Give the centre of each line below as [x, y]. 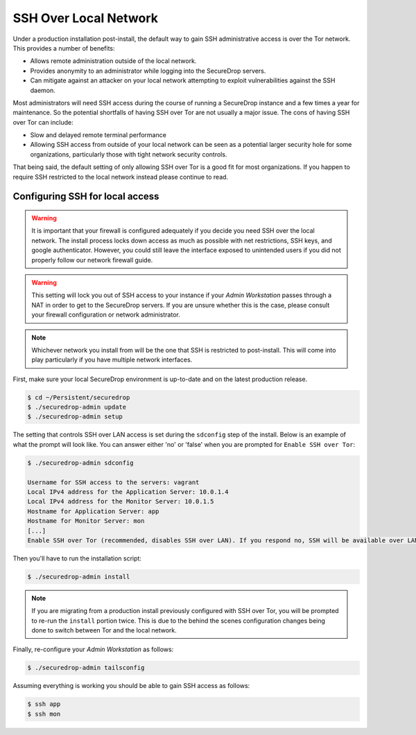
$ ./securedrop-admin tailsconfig [86, 668]
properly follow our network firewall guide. [92, 260]
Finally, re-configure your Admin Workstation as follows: [93, 649]
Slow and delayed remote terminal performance [98, 135]
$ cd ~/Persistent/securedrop [79, 397]
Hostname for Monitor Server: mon [86, 521]
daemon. [43, 90]
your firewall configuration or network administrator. [106, 315]
